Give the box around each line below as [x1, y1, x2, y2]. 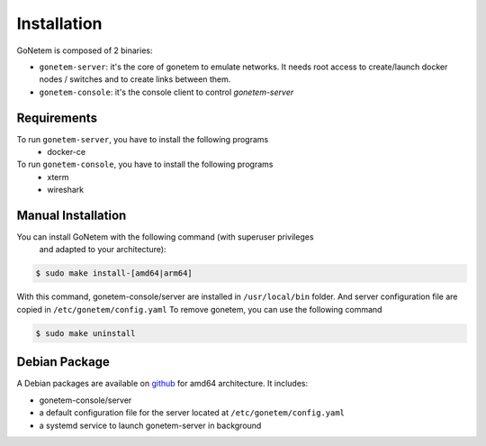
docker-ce [47, 147, 85, 158]
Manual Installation [16, 208, 127, 223]
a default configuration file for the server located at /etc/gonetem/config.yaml [39, 407, 346, 418]
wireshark [47, 185, 85, 196]
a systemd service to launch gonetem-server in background [39, 420, 262, 431]
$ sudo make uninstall [35, 328, 136, 338]
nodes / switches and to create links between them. [39, 74, 231, 85]
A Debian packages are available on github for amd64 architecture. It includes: [16, 378, 309, 389]
